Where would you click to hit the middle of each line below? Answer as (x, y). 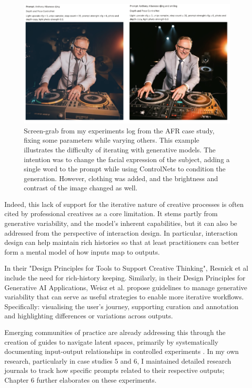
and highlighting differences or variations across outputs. (89, 316)
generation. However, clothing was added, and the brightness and (121, 178)
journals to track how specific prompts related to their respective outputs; (115, 370)
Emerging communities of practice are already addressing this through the (115, 332)
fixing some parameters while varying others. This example (112, 140)
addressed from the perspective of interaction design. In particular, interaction (121, 232)
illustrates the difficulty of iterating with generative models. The (120, 149)
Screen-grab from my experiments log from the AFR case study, (119, 130)
